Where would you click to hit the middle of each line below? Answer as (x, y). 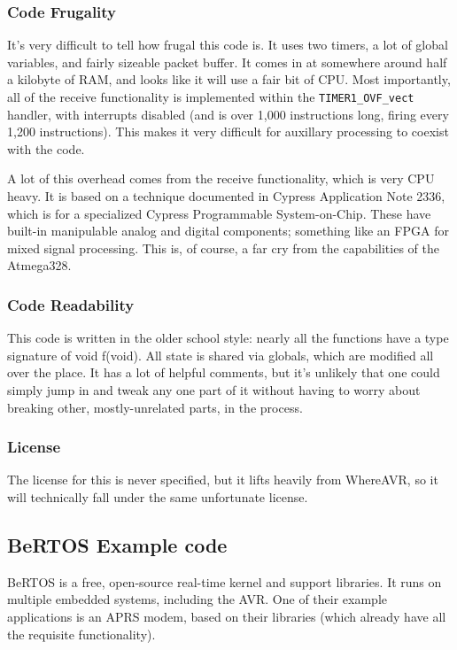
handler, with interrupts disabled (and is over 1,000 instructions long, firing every (228, 114)
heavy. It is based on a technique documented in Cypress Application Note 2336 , (226, 196)
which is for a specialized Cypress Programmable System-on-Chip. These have (219, 213)
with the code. (46, 148)
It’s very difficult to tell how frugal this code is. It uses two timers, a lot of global (228, 45)
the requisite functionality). (81, 634)
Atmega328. (39, 265)
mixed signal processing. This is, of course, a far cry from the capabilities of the (223, 248)
